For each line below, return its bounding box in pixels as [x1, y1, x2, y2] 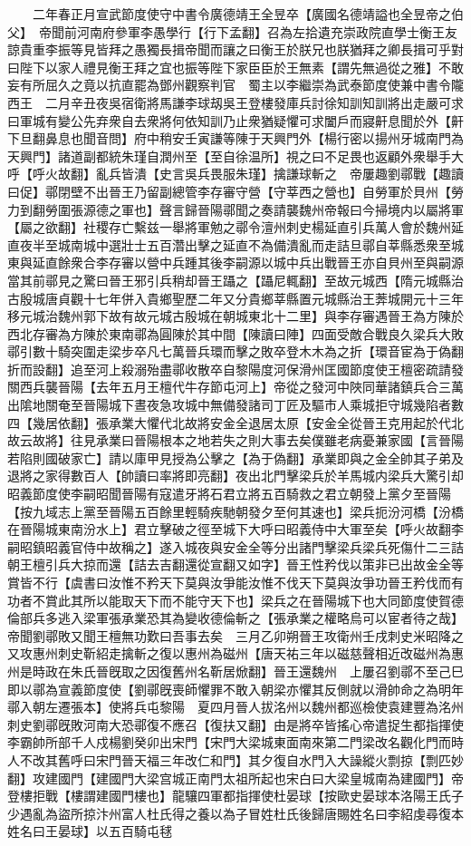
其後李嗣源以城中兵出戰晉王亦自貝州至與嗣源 [197, 253, 464, 272]
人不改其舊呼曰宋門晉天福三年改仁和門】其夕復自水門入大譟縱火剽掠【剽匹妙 [7, 750, 464, 769]
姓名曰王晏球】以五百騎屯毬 [7, 822, 172, 841]
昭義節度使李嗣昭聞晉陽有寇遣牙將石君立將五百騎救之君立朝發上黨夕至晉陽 [7, 484, 451, 503]
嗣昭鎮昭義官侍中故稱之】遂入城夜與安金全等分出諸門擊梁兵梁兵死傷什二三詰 [7, 537, 464, 556]
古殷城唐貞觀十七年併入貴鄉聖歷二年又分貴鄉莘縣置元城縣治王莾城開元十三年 [7, 288, 464, 307]
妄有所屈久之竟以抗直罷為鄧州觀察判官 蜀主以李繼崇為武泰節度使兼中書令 [7, 75, 451, 94]
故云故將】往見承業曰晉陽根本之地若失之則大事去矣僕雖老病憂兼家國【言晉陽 [7, 431, 464, 450]
